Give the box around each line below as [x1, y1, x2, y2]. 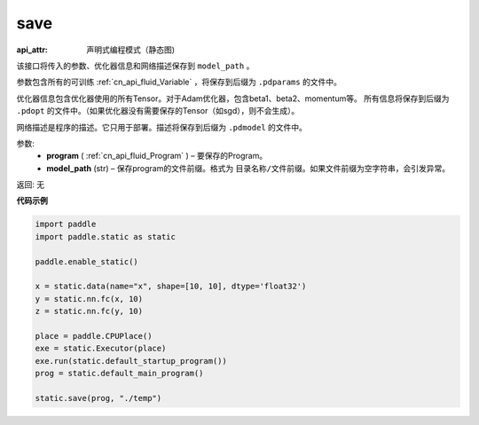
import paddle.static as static [35, 232, 177, 241]
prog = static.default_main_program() [35, 368, 204, 379]
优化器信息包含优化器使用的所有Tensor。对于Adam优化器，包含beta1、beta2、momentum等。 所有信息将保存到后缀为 [16, 93, 450, 104]
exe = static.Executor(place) [35, 343, 167, 354]
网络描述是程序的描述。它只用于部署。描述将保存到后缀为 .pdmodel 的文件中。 [16, 122, 308, 132]
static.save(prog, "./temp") [35, 393, 162, 403]
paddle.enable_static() [35, 256, 139, 266]
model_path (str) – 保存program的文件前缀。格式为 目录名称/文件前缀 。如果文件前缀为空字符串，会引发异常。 [46, 162, 451, 173]
